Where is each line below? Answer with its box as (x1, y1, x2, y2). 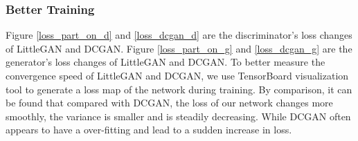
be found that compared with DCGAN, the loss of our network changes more (6, 95, 333, 110)
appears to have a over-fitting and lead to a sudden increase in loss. (6, 122, 292, 137)
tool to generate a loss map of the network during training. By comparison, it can (6, 82, 352, 96)
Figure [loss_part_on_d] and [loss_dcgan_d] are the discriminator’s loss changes (6, 28, 352, 42)
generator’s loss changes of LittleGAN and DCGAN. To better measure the (6, 55, 325, 69)
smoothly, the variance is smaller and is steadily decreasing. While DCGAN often (6, 109, 351, 123)
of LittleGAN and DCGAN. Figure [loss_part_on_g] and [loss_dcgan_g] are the (6, 41, 352, 55)
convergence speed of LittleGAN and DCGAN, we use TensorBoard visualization (6, 68, 349, 82)
